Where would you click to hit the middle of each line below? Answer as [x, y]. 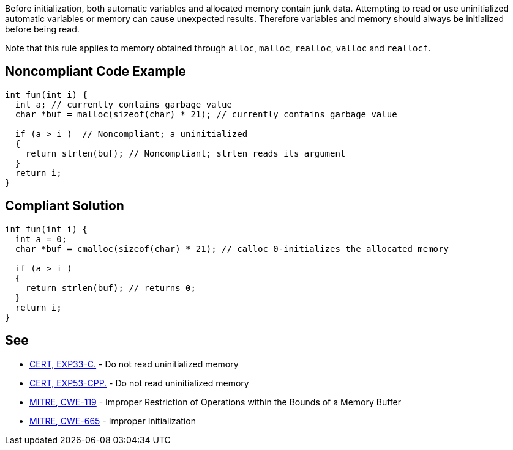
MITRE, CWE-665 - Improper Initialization [113, 421]
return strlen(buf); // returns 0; [110, 288]
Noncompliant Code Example [95, 72]
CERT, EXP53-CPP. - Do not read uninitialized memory [139, 383]
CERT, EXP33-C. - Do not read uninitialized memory [134, 364]
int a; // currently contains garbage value [123, 104]
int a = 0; [41, 239]
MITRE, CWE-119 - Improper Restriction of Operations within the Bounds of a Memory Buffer [215, 402]
